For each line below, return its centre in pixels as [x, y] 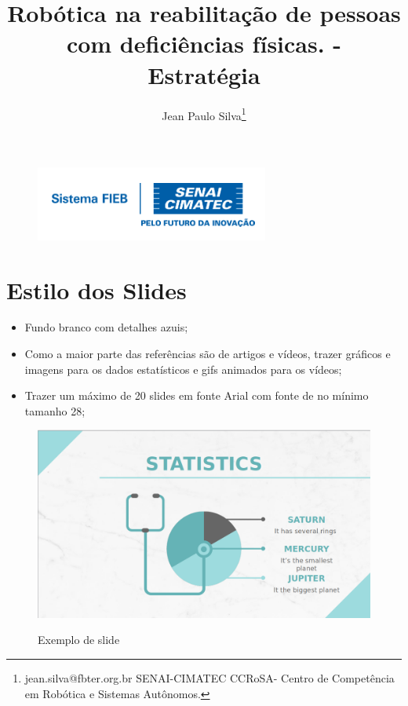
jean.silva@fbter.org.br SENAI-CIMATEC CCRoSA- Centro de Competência [209, 677]
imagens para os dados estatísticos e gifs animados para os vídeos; [183, 369]
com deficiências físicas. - [204, 44]
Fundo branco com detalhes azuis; [106, 327]
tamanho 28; [55, 410]
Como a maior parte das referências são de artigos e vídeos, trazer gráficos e [208, 354]
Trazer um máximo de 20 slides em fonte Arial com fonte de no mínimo [197, 395]
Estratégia [204, 74]
